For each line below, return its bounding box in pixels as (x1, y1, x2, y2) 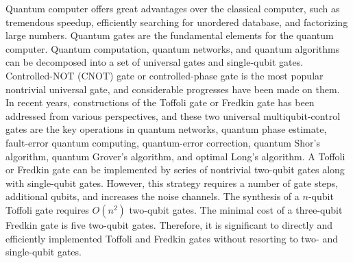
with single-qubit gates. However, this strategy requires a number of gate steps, (5, 175, 339, 190)
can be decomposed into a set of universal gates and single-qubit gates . (5, 55, 304, 69)
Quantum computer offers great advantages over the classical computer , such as (5, 1, 340, 15)
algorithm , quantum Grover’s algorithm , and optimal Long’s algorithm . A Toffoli (5, 149, 345, 163)
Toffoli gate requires (5, 202, 89, 216)
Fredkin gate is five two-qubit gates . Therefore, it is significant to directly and (5, 217, 333, 231)
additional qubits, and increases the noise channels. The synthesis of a (5, 189, 300, 203)
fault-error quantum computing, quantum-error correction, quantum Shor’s (5, 135, 321, 149)
